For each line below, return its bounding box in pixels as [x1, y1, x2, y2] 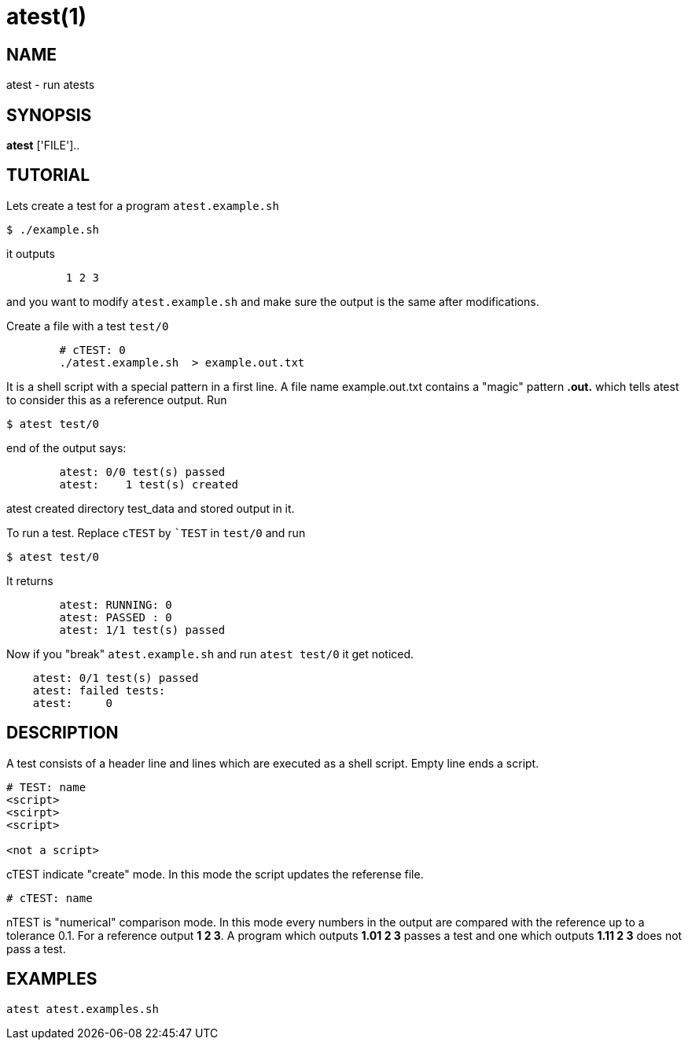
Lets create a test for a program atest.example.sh [6, 198, 279, 212]
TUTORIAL [6, 165, 90, 186]
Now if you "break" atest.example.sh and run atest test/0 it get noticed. [6, 646, 414, 661]
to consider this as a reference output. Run [6, 392, 227, 407]
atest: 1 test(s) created [59, 477, 239, 491]
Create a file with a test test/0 [6, 319, 169, 333]
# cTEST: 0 [59, 343, 126, 356]
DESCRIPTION [6, 723, 119, 743]
